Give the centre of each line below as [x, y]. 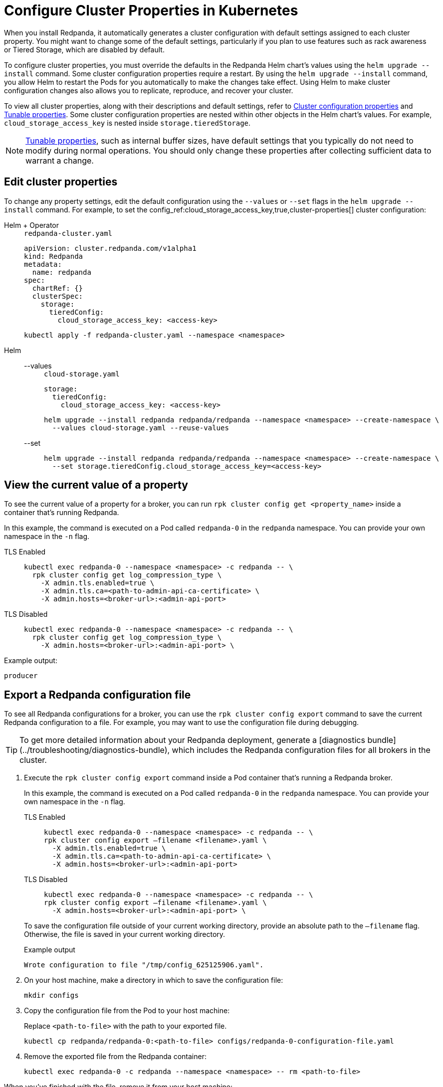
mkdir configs [51, 996]
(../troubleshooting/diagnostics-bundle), [95, 750]
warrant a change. [60, 160]
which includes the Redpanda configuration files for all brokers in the [301, 750]
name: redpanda [62, 272]
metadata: [43, 264]
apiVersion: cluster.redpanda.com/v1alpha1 [110, 248]
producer [21, 676]
